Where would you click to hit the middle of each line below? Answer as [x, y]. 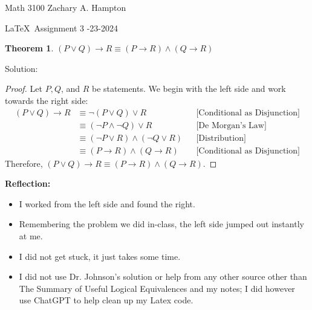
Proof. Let [24, 89]
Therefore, [24, 163]
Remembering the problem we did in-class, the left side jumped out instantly [161, 224]
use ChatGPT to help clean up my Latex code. [106, 300]
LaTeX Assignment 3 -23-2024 [61, 27]
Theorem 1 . [29, 48]
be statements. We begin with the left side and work [189, 89]
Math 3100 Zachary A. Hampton [66, 7]
